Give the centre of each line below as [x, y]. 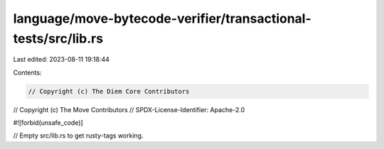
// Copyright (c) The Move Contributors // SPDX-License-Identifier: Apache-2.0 [129, 109]
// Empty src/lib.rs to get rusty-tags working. [78, 136]
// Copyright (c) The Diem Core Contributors [109, 91]
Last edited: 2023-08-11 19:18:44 [62, 60]
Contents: [27, 72]
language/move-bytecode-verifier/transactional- [162, 18]
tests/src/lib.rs [58, 38]
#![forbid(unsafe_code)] [48, 123]
